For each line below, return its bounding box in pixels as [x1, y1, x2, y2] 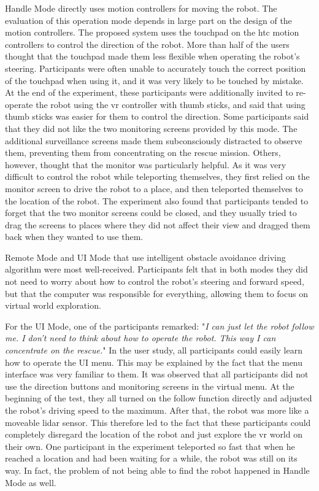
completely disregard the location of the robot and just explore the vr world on [5, 428, 302, 441]
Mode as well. [5, 476, 56, 489]
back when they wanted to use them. [5, 230, 144, 243]
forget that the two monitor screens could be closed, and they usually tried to [5, 206, 297, 219]
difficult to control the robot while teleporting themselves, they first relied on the [5, 170, 310, 183]
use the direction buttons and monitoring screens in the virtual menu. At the [5, 379, 294, 392]
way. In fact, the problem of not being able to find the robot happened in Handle [5, 463, 310, 476]
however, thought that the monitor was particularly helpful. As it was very [5, 158, 286, 171]
